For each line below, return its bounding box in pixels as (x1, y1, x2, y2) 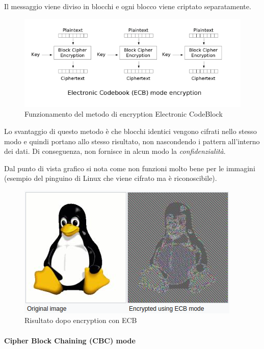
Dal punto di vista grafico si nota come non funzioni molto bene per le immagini (4, 163, 255, 173)
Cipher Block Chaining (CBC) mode (4, 335, 136, 345)
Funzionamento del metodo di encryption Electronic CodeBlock (24, 109, 223, 119)
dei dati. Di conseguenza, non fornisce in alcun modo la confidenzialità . (4, 146, 226, 156)
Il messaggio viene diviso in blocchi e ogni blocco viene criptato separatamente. (4, 1, 251, 11)
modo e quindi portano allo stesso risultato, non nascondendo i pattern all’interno (4, 136, 260, 146)
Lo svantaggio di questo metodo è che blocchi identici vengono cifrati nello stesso (4, 125, 257, 136)
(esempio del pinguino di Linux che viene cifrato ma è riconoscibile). (4, 173, 217, 183)
